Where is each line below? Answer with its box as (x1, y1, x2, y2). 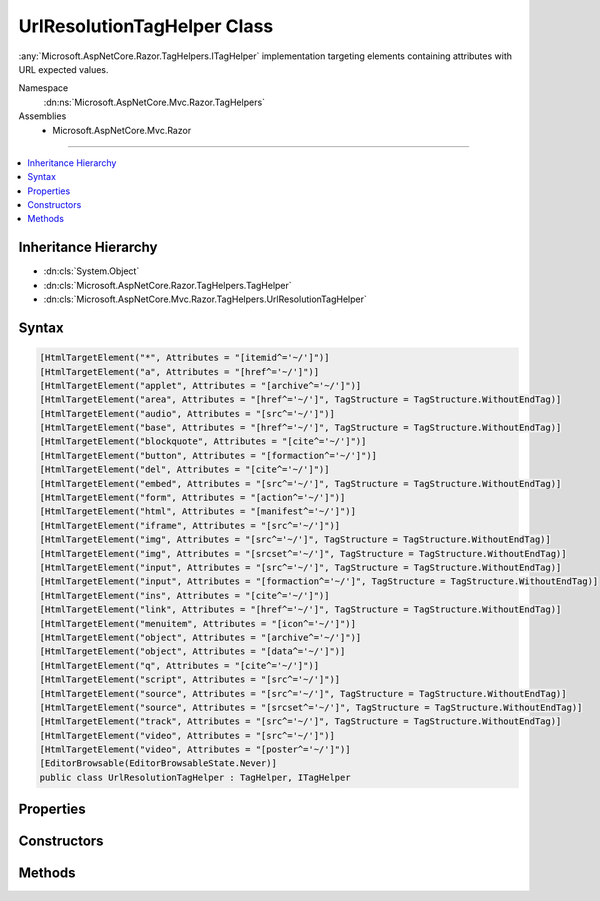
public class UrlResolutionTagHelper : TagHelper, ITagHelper (39, 771, 351, 783)
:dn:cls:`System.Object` (43, 265, 140, 277)
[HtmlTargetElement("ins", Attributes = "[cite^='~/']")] (39, 590, 330, 601)
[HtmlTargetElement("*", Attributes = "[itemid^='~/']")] (39, 352, 330, 364)
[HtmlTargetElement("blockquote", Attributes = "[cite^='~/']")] (39, 436, 367, 447)
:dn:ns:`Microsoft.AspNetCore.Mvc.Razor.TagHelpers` (43, 96, 265, 108)
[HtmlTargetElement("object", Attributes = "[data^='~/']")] (39, 646, 346, 657)
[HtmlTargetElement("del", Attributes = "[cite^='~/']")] (39, 464, 330, 475)
